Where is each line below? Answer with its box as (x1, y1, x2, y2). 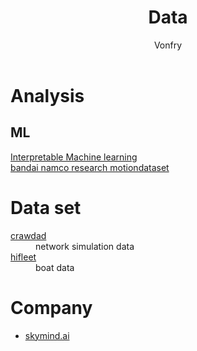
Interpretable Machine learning (10, 151, 138, 163)
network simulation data (35, 240, 135, 252)
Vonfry (153, 39, 183, 51)
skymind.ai (24, 329, 70, 341)
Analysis (10, 84, 85, 107)
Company (10, 296, 93, 319)
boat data (35, 261, 75, 273)
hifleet (10, 251, 37, 263)
